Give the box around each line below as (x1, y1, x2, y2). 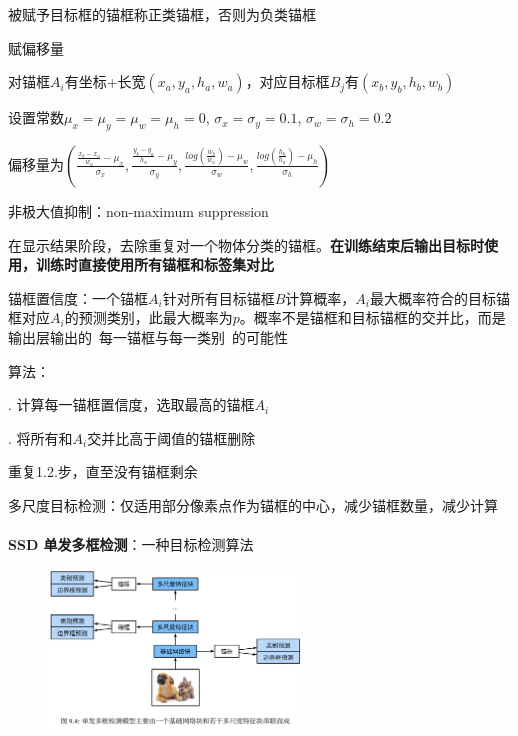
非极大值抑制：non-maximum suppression (8, 200, 269, 221)
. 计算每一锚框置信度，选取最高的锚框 (8, 394, 255, 415)
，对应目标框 (245, 71, 330, 92)
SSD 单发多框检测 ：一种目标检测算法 (8, 534, 254, 555)
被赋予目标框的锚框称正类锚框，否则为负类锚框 (8, 4, 316, 24)
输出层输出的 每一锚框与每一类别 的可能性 (8, 326, 288, 347)
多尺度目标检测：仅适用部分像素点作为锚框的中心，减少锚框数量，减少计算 (8, 494, 498, 515)
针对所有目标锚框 (162, 287, 275, 308)
